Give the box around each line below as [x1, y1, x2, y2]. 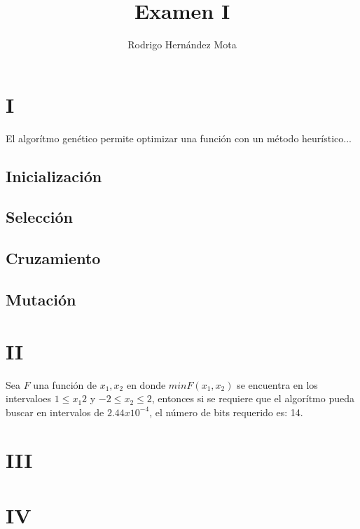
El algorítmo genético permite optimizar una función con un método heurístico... [6, 130, 352, 145]
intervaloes [6, 391, 52, 406]
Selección [6, 206, 73, 228]
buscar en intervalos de [6, 404, 104, 419]
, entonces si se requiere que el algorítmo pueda [151, 391, 354, 406]
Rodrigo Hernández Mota [127, 37, 237, 52]
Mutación [6, 288, 76, 310]
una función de [33, 377, 97, 392]
